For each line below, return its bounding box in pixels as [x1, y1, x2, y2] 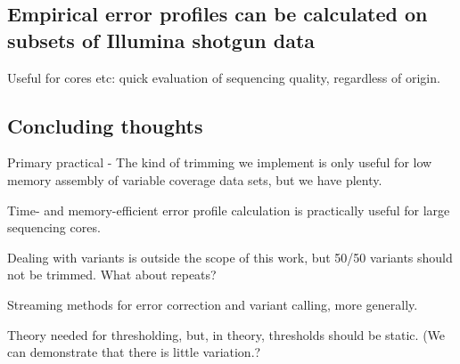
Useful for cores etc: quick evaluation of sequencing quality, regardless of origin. [7, 68, 440, 86]
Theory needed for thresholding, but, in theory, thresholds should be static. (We [7, 325, 446, 344]
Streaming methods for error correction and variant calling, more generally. [7, 295, 418, 313]
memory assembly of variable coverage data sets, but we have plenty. [7, 170, 382, 189]
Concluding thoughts [7, 111, 203, 139]
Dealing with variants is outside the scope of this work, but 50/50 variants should [7, 247, 453, 266]
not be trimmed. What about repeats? [7, 265, 217, 284]
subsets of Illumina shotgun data [7, 26, 316, 53]
